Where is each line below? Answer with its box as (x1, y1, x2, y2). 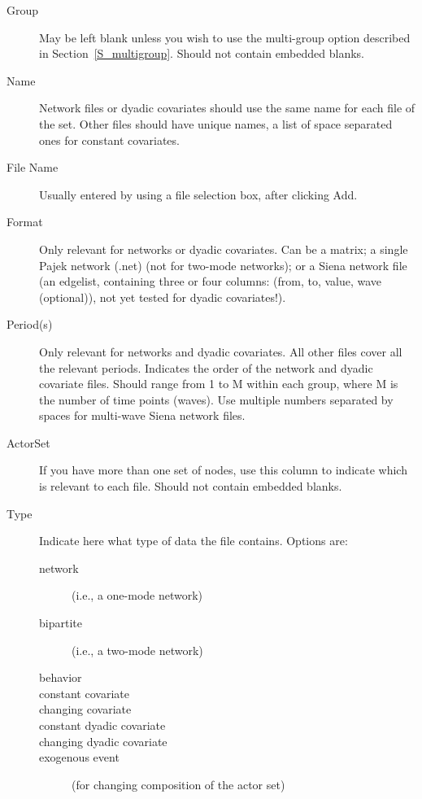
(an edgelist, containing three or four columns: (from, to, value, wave (39, 273, 382, 290)
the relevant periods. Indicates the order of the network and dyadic (39, 359, 373, 376)
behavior (39, 669, 82, 686)
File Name (7, 159, 59, 176)
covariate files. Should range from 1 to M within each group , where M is (39, 375, 398, 392)
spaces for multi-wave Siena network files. (39, 407, 246, 424)
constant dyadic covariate (39, 717, 166, 733)
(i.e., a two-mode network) (72, 641, 203, 658)
